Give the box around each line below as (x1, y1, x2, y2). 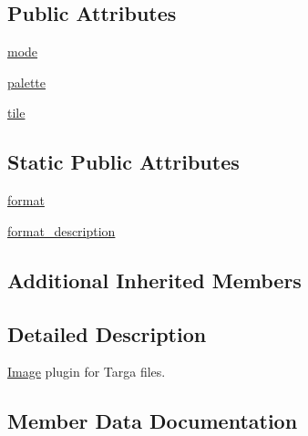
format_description (7, 221, 116, 240)
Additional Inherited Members (7, 265, 302, 294)
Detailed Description (7, 319, 207, 348)
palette (7, 72, 46, 91)
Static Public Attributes (7, 148, 240, 176)
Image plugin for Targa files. (7, 362, 166, 381)
